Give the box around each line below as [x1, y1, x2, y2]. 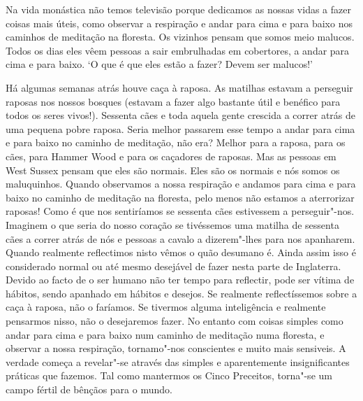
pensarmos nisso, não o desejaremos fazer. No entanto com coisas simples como [6, 314, 343, 328]
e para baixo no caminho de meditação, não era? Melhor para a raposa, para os [6, 135, 346, 150]
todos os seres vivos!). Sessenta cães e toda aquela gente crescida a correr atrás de [6, 108, 356, 122]
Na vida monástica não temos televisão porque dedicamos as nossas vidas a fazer [6, 2, 351, 16]
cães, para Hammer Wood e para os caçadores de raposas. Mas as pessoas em [6, 148, 336, 163]
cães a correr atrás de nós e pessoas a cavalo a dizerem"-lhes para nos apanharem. [6, 231, 355, 246]
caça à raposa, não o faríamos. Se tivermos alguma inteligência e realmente [6, 300, 326, 314]
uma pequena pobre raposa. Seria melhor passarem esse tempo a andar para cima [6, 121, 355, 136]
